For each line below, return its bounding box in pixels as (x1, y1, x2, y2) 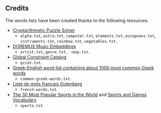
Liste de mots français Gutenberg (12, 81, 82, 87)
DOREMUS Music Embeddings (12, 43, 76, 49)
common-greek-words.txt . (20, 75, 72, 81)
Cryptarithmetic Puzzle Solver (12, 27, 75, 33)
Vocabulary (12, 97, 37, 103)
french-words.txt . (20, 86, 58, 92)
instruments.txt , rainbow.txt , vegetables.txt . (20, 38, 117, 44)
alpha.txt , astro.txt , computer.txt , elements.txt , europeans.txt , (20, 32, 156, 38)
